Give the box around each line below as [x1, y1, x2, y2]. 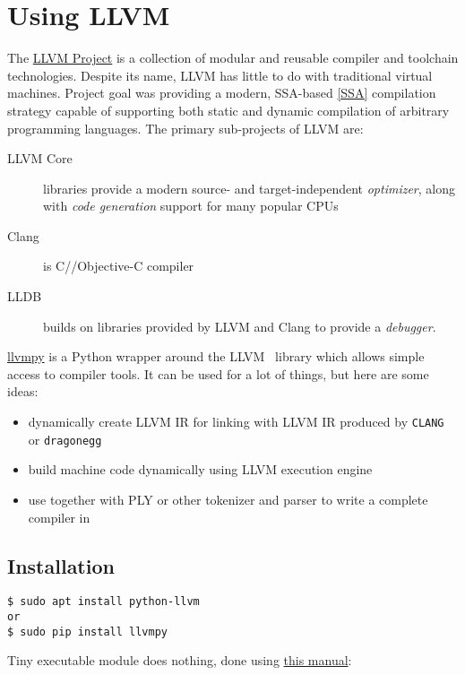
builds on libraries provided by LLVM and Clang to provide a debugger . [43, 316, 436, 335]
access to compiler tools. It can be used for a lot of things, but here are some [7, 364, 429, 383]
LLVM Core [7, 149, 73, 168]
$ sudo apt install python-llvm [7, 595, 200, 609]
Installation [7, 551, 115, 579]
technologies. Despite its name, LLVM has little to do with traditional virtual [7, 65, 433, 84]
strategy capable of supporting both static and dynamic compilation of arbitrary [7, 100, 450, 119]
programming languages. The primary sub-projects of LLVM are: [7, 118, 364, 137]
